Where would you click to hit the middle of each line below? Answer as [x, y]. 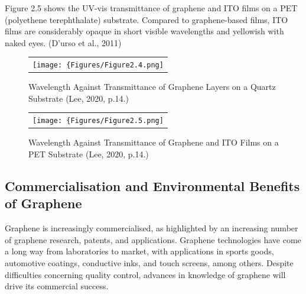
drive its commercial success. [57, 286]
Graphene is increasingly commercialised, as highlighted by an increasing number [152, 228]
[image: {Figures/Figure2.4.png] [98, 65]
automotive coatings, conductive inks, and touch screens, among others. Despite [149, 262]
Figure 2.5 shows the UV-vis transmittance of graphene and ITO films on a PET [151, 8]
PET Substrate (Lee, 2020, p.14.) [89, 154]
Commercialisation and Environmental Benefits [152, 185]
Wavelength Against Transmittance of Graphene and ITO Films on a [154, 142]
